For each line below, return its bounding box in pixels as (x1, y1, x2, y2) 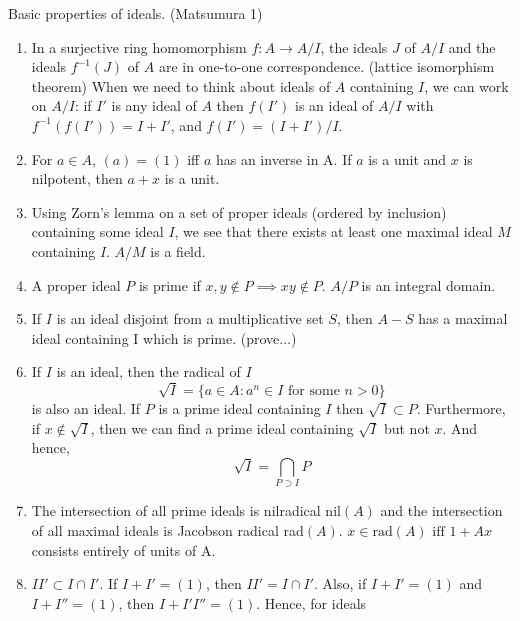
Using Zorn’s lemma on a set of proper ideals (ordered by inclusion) (31, 201, 447, 222)
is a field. (150, 240, 206, 261)
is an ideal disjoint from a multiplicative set (56, 308, 324, 329)
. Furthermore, (416, 398, 506, 419)
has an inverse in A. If (215, 148, 352, 169)
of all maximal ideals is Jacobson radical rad (31, 519, 304, 540)
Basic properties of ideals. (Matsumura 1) (8, 3, 263, 23)
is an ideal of (295, 95, 374, 116)
